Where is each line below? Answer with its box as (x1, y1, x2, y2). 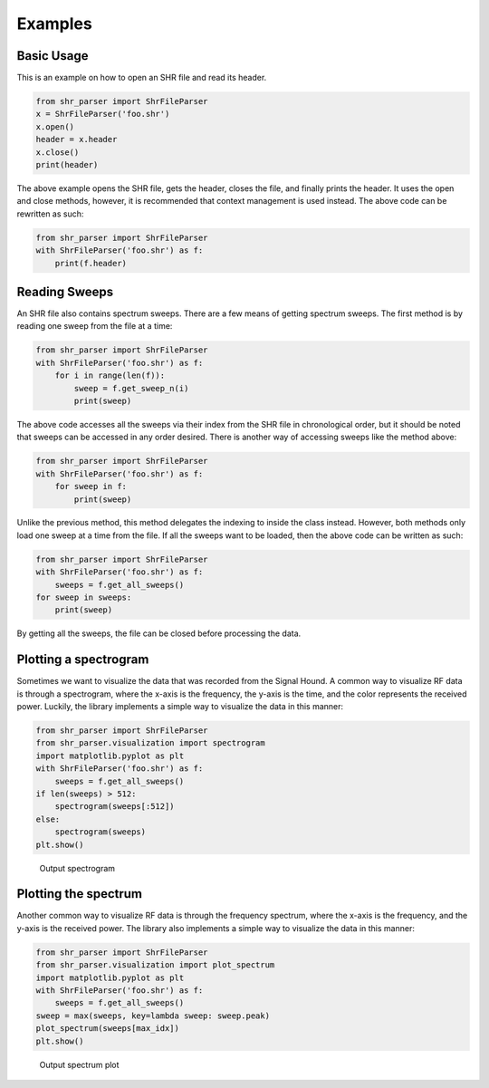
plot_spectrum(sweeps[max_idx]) (35, 1024, 180, 1034)
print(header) (35, 159, 99, 169)
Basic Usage (16, 48, 89, 63)
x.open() (35, 121, 75, 131)
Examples (16, 14, 92, 34)
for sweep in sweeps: (35, 592, 132, 602)
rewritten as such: (16, 208, 84, 219)
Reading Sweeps (16, 284, 114, 299)
